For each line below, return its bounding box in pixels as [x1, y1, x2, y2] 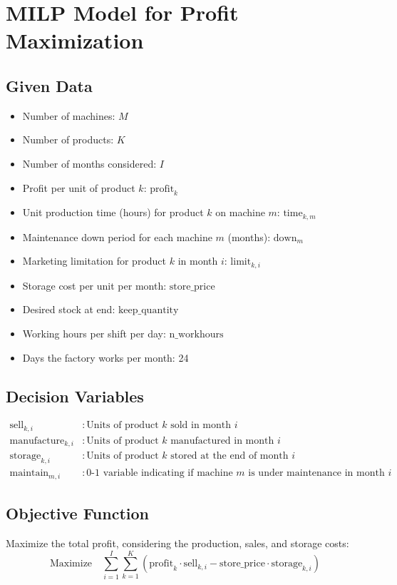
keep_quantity [118, 305, 179, 316]
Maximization [6, 26, 144, 55]
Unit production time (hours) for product [22, 205, 204, 220]
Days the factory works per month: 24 [22, 350, 189, 365]
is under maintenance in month [248, 468, 385, 479]
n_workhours [169, 330, 224, 340]
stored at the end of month [170, 451, 289, 462]
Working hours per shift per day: [22, 326, 166, 341]
